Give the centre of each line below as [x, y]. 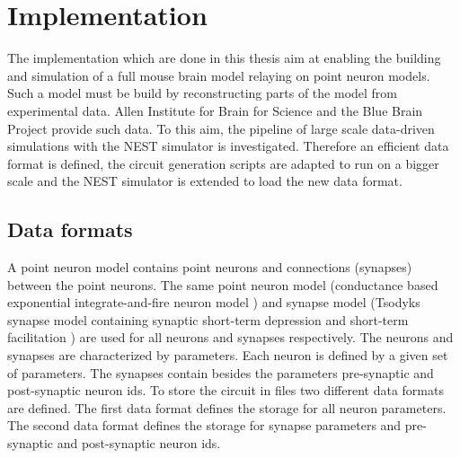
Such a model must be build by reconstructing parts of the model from [203, 93]
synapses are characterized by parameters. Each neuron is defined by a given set [228, 355]
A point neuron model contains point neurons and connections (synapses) [210, 267]
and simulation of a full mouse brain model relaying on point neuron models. [219, 75]
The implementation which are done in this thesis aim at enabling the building [224, 58]
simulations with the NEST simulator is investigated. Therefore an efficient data [228, 146]
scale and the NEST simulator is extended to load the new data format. [205, 181]
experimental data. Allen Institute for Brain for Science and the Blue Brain [215, 110]
